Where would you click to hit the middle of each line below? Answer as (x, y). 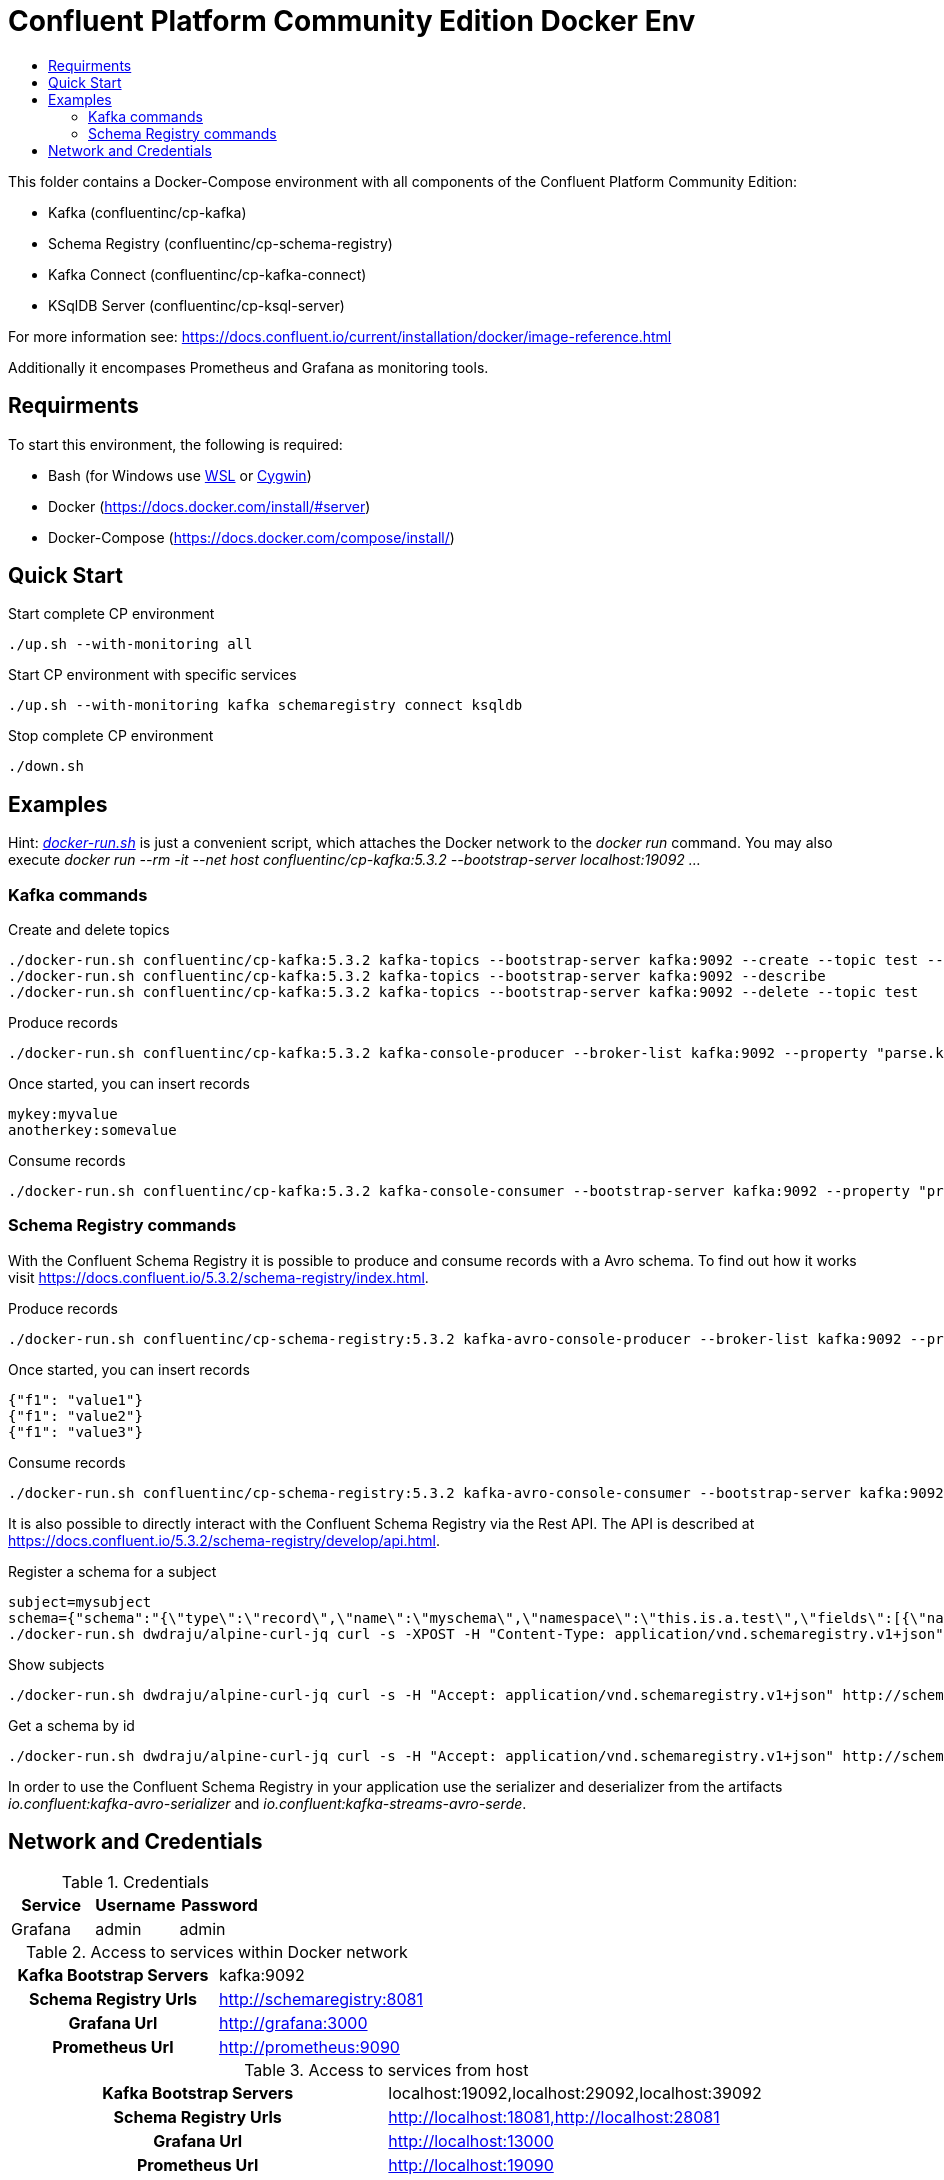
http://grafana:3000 (293, 2022)
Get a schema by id (71, 1725)
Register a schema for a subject (112, 1571)
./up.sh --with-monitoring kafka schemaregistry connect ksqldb (265, 705)
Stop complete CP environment (111, 736)
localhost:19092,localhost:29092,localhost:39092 (575, 2092)
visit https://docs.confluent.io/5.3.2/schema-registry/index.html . (218, 1277)
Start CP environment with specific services (152, 675)
